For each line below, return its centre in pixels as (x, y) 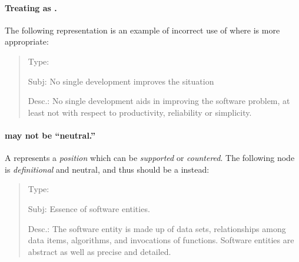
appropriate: (27, 41)
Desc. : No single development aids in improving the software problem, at (159, 101)
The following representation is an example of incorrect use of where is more (142, 30)
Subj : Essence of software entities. (89, 208)
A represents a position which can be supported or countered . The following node (150, 158)
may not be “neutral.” (50, 135)
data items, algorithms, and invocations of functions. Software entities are (161, 240)
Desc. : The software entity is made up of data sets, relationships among (157, 228)
